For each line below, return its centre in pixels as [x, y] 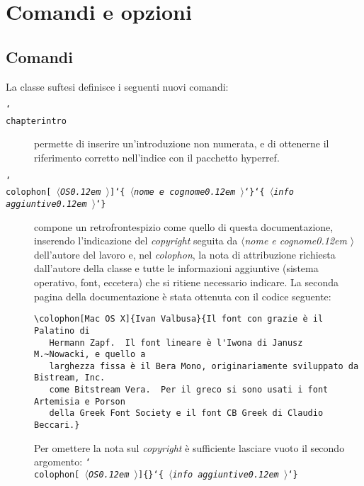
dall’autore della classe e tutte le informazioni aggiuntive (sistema [176, 268]
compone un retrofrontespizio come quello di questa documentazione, [184, 226]
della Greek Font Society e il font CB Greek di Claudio [186, 413]
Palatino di [62, 330]
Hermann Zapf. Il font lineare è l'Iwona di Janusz [176, 343]
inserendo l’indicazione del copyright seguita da [136, 241]
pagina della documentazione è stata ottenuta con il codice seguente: [183, 296]
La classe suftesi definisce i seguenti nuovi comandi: [117, 86]
